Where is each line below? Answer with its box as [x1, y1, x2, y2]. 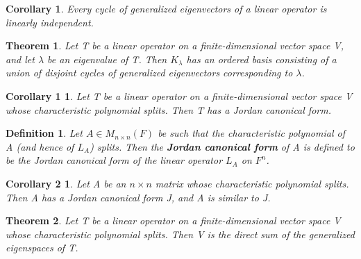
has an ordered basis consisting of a [186, 51, 337, 66]
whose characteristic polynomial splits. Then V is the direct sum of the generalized [6, 226, 355, 241]
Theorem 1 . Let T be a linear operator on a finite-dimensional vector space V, [6, 38, 344, 53]
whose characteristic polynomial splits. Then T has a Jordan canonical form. [6, 102, 331, 117]
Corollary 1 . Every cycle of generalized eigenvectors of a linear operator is [6, 1, 327, 15]
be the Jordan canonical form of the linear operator [6, 153, 223, 167]
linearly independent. [6, 15, 94, 29]
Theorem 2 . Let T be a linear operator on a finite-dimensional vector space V [6, 213, 341, 228]
